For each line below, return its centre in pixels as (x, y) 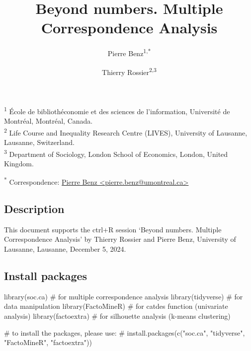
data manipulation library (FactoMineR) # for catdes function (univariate (116, 306)
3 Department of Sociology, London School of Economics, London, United (116, 153)
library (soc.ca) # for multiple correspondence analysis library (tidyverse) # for (124, 296)
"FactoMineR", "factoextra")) (48, 342)
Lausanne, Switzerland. (39, 142)
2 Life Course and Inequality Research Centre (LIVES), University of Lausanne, (126, 132)
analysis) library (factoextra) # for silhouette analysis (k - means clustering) (117, 316)
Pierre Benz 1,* (129, 52)
